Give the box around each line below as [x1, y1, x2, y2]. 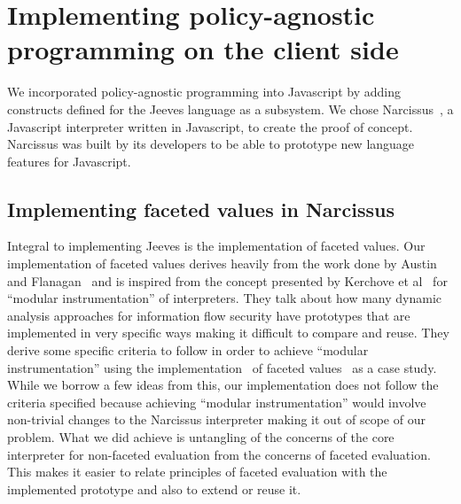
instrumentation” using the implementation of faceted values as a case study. [7, 358, 437, 376]
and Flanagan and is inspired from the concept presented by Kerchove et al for [7, 271, 448, 290]
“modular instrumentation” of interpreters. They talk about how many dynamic [7, 289, 441, 307]
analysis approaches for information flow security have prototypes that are [7, 306, 410, 324]
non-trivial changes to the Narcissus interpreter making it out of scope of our [7, 410, 426, 429]
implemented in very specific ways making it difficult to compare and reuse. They [7, 323, 449, 342]
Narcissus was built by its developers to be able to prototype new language [7, 135, 415, 153]
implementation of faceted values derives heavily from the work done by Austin [7, 254, 437, 273]
